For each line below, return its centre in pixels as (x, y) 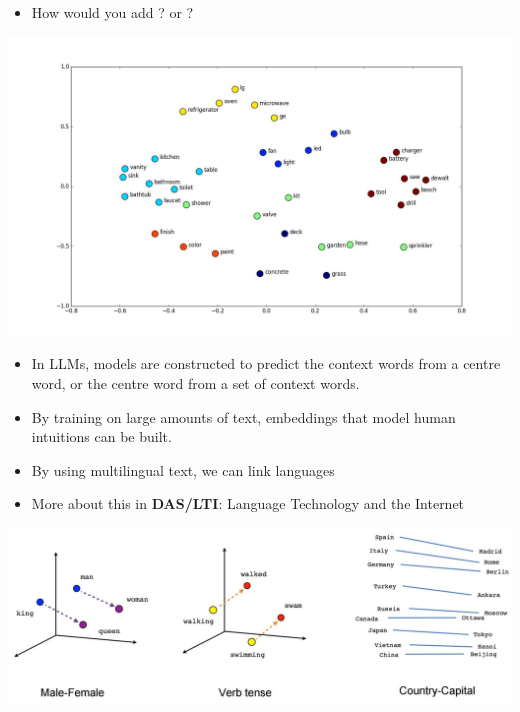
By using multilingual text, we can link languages (183, 469)
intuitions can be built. (101, 436)
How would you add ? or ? (112, 12)
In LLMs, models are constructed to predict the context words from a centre (266, 363)
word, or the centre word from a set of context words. (195, 383)
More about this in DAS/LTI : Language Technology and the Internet (248, 503)
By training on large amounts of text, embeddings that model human (243, 416)
